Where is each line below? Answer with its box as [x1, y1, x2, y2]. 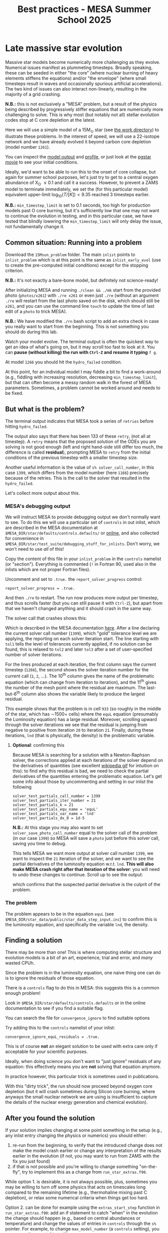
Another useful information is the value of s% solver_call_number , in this [5, 464, 154, 470]
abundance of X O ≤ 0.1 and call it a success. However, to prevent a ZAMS [5, 180, 158, 187]
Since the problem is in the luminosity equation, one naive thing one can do [5, 970, 161, 976]
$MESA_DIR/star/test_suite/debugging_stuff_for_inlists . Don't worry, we [5, 541, 160, 547]
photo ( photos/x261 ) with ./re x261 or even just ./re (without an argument [5, 293, 159, 299]
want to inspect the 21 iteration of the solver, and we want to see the [12, 856, 154, 862]
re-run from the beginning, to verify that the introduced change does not [12, 1142, 162, 1149]
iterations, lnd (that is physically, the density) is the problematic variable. [5, 733, 155, 739]
